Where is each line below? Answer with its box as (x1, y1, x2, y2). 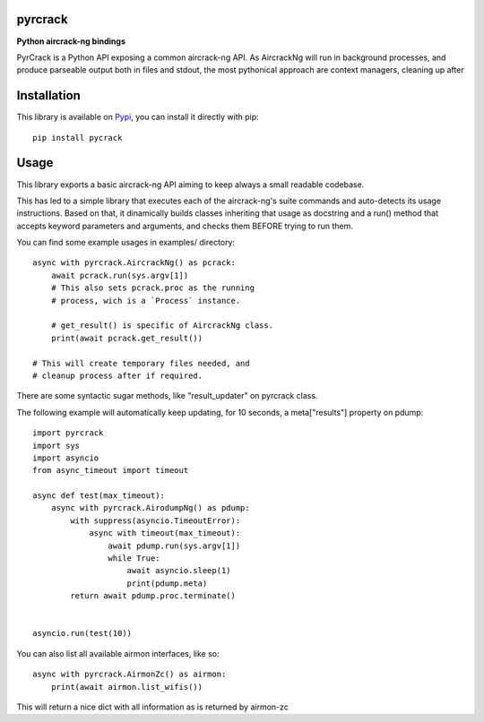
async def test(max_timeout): (32, 491, 166, 501)
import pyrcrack (32, 428, 104, 438)
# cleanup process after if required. (32, 370, 203, 381)
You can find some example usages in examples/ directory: (16, 237, 236, 248)
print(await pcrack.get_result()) (50, 332, 203, 343)
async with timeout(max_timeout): (89, 529, 241, 538)
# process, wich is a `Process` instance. (50, 296, 241, 305)
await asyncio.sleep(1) (126, 565, 232, 576)
